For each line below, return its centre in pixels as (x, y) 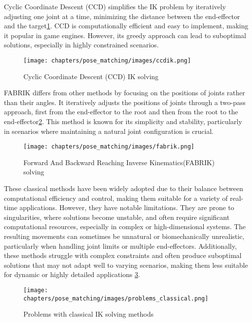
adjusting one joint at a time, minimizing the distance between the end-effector (122, 16)
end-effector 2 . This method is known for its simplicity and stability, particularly (123, 121)
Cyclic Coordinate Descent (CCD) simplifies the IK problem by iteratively (115, 6)
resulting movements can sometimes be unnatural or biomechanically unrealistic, (124, 236)
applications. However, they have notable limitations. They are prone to (127, 207)
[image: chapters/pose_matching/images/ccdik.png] (107, 60)
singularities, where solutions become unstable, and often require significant (117, 217)
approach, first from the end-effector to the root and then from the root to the (121, 112)
